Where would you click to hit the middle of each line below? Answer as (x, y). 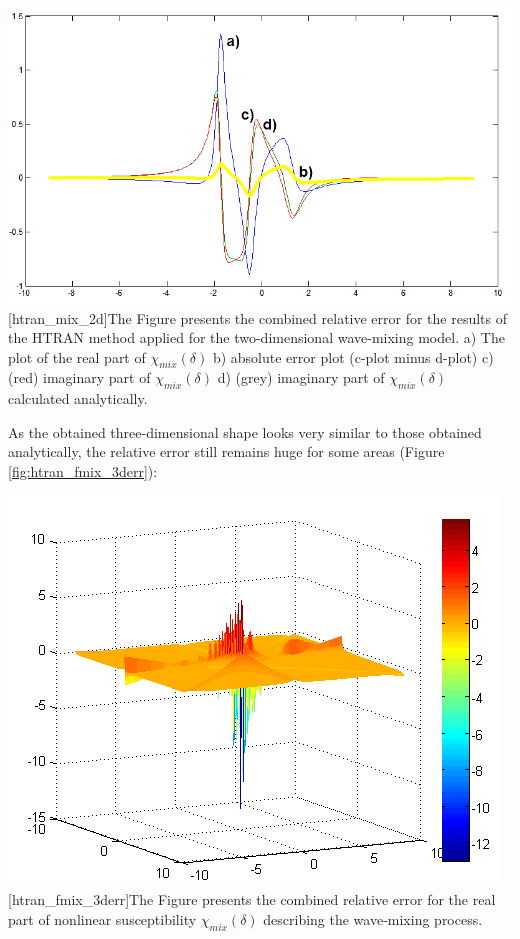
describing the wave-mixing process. (373, 918)
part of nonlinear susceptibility (102, 918)
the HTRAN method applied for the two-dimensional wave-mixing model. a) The (256, 337)
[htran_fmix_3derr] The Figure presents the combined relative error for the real (252, 899)
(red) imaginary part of (79, 377)
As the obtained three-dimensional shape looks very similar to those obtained (245, 431)
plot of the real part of (77, 356)
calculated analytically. (78, 398)
